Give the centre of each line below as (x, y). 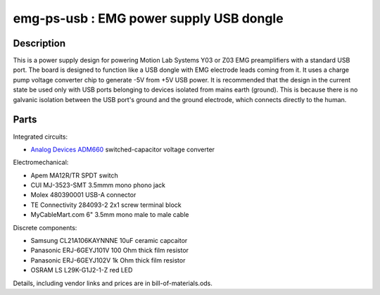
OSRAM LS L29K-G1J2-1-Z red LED (82, 270)
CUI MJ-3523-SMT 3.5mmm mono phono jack (98, 185)
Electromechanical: (41, 163)
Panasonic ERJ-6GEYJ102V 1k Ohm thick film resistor (108, 260)
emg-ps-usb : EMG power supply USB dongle (148, 18)
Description (39, 43)
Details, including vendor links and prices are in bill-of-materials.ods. (113, 283)
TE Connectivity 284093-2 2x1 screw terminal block (106, 205)
